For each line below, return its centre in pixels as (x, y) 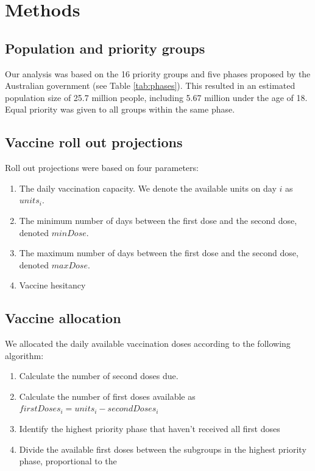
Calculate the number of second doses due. (99, 376)
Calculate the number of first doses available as (107, 396)
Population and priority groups (105, 48)
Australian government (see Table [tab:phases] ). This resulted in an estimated (150, 85)
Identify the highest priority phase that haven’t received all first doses (150, 429)
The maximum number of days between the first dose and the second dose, (159, 253)
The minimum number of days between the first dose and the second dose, (158, 220)
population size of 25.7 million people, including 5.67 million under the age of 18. (156, 97)
